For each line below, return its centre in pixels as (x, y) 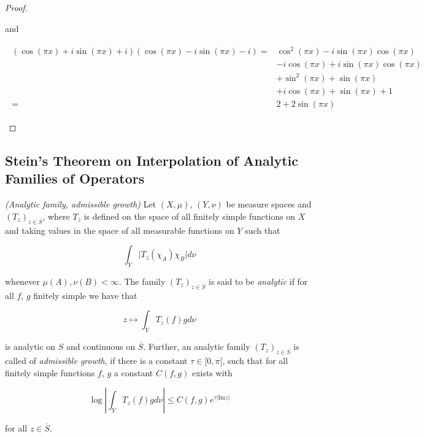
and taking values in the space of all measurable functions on (120, 230)
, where (56, 216)
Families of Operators (75, 178)
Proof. (16, 7)
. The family (142, 281)
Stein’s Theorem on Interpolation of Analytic (152, 160)
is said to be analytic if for (258, 281)
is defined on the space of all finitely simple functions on (190, 216)
